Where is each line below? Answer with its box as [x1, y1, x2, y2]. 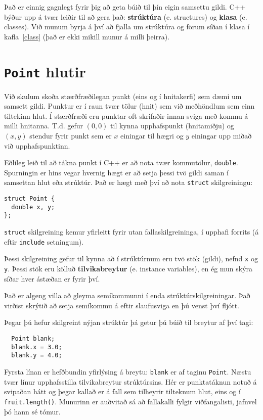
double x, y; [11, 203, 55, 211]
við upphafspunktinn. [4, 140, 70, 151]
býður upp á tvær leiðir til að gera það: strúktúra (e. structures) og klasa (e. [4, 11, 247, 22]
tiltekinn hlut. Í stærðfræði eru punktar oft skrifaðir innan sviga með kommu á [4, 110, 248, 121]
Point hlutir [4, 61, 86, 81]
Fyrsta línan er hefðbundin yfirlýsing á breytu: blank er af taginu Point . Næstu [4, 366, 251, 377]
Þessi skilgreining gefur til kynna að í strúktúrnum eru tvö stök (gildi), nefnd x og [4, 253, 258, 264]
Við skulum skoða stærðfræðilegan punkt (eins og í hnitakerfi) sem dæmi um [4, 90, 242, 101]
